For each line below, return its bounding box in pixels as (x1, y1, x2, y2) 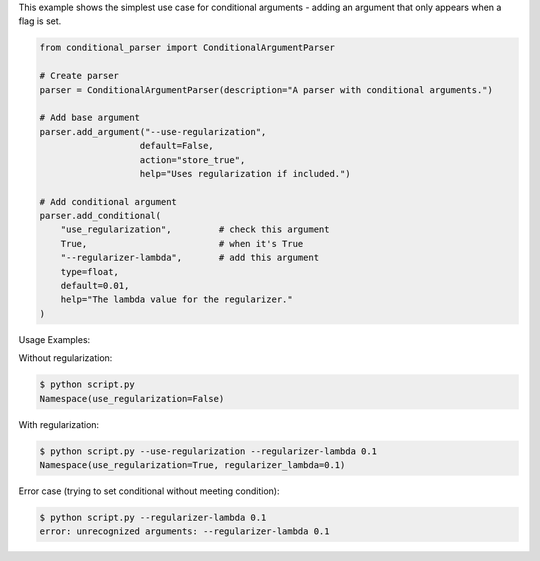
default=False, (139, 140, 214, 152)
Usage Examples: (18, 333, 91, 345)
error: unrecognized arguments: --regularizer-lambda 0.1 (39, 526, 330, 537)
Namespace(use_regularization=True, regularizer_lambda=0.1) (39, 459, 346, 470)
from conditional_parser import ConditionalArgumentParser (39, 42, 335, 54)
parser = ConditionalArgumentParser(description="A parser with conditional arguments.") (39, 84, 494, 95)
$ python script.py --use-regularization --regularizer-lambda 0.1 (39, 445, 378, 457)
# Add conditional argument (39, 196, 177, 207)
